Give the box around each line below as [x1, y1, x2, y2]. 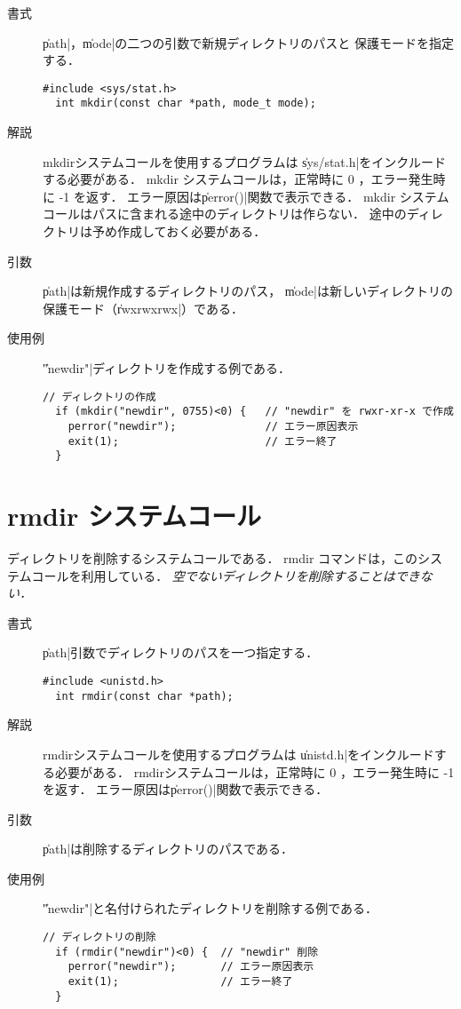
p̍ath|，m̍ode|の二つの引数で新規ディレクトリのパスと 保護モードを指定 [43, 33, 454, 52]
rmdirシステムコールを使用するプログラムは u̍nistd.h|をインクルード [43, 744, 434, 763]
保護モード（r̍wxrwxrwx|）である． [43, 298, 243, 317]
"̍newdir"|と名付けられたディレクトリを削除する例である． [43, 899, 378, 918]
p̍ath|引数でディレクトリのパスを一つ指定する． [43, 643, 319, 662]
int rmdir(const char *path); [55, 689, 234, 703]
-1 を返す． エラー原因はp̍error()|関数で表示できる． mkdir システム [59, 187, 449, 205]
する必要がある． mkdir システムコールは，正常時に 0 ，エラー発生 [43, 170, 433, 188]
